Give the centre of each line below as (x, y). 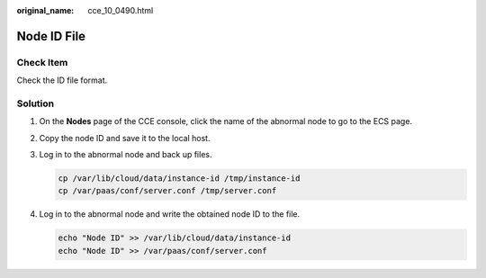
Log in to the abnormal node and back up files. (126, 155)
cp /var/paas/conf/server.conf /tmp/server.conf (167, 191)
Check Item (42, 62)
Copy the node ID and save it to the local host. (125, 138)
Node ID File (51, 36)
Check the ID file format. (62, 80)
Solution (36, 103)
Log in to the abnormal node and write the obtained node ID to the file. (170, 214)
